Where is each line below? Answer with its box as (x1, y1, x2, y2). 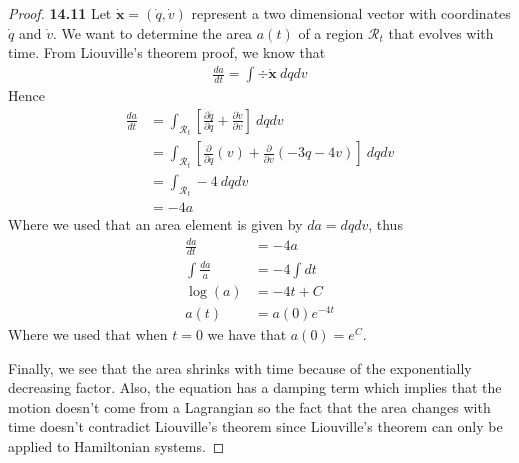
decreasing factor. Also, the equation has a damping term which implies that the (8, 377, 502, 398)
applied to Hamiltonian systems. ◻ (8, 435, 225, 456)
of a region (298, 22, 364, 43)
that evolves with (388, 22, 494, 43)
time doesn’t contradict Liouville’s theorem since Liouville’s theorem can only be (8, 416, 503, 437)
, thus (368, 214, 403, 235)
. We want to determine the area (52, 22, 253, 43)
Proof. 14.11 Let (8, 3, 112, 23)
